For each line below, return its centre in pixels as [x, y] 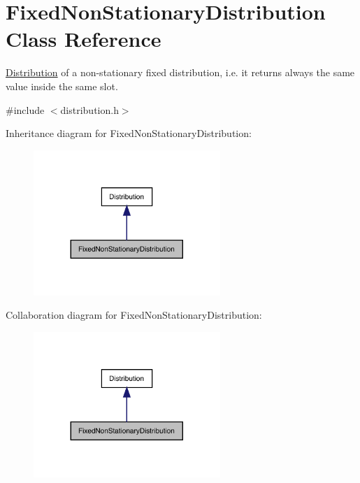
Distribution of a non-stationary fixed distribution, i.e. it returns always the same [180, 72]
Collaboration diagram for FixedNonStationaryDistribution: [134, 315]
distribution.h [89, 109]
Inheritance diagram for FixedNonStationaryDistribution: [129, 133]
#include [25, 109]
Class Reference [84, 39]
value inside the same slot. [62, 86]
